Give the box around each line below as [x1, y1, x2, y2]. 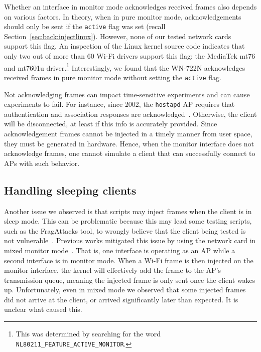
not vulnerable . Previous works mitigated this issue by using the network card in [4, 235, 256, 246]
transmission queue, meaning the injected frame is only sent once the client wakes [4, 274, 255, 285]
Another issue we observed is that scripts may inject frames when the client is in [4, 206, 252, 216]
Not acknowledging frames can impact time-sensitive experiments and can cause [4, 89, 250, 99]
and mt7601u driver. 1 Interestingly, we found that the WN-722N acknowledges [4, 61, 245, 73]
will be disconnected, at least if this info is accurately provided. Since [4, 118, 217, 129]
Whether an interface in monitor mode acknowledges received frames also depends [4, 2, 257, 12]
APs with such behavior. [4, 157, 80, 168]
